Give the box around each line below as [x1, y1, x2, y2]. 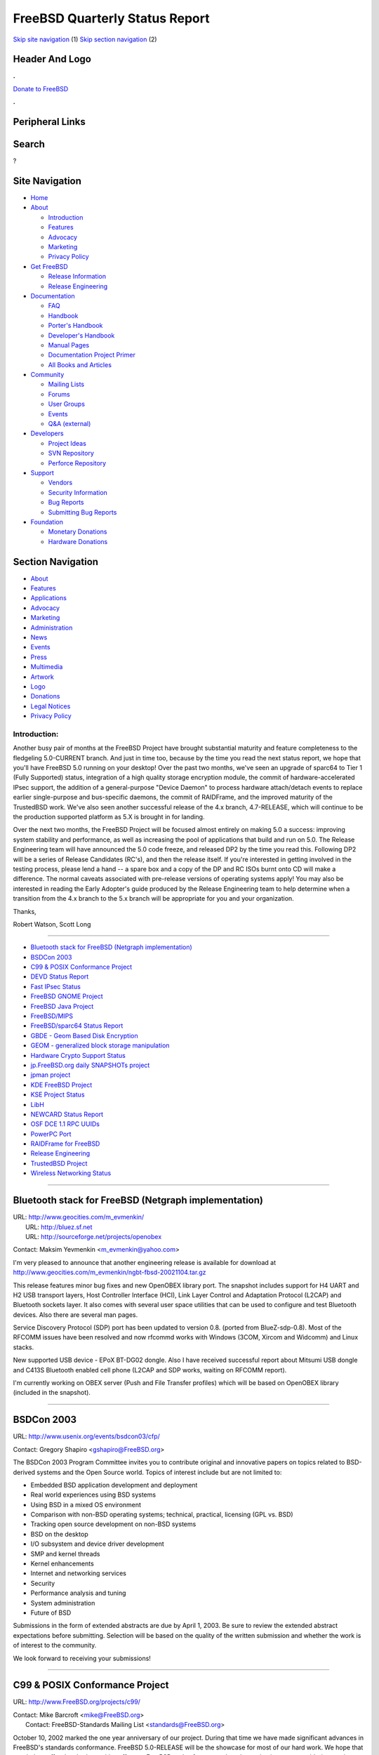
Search [13, 138, 46, 150]
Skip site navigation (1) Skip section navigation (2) [13, 35, 157, 44]
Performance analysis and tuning [30, 1589, 126, 1597]
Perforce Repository [48, 458, 107, 467]
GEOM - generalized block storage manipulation [30, 1041, 170, 1049]
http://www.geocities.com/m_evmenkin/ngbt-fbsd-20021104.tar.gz [13, 1268, 206, 1277]
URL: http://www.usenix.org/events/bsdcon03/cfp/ [13, 1432, 161, 1441]
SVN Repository [48, 449, 95, 458]
